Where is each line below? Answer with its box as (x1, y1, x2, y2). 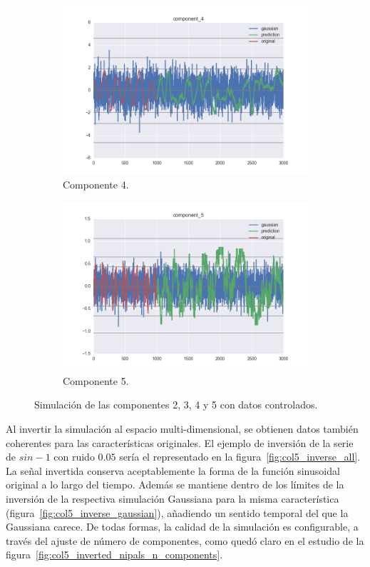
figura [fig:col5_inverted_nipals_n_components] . (6, 547, 223, 562)
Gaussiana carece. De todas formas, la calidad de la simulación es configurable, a (6, 519, 359, 534)
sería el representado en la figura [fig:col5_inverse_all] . (119, 449, 361, 464)
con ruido (53, 449, 95, 464)
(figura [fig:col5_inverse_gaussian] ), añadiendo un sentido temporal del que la (6, 505, 349, 520)
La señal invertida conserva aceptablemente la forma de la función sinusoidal (6, 463, 340, 478)
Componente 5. (63, 373, 129, 388)
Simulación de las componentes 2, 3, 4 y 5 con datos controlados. (34, 397, 318, 412)
